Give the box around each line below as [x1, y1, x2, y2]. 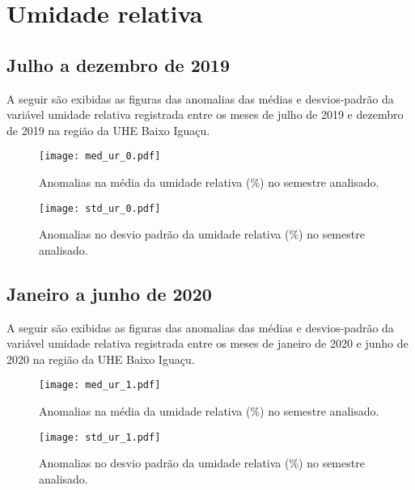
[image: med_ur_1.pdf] [39, 379, 161, 391]
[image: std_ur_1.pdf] [39, 431, 161, 443]
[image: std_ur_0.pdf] [39, 202, 161, 214]
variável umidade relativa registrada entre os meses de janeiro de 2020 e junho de [6, 335, 409, 352]
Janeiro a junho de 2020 [6, 281, 212, 306]
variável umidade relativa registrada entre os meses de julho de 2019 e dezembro [6, 106, 404, 123]
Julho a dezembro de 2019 [6, 52, 230, 77]
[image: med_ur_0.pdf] [39, 150, 161, 163]
